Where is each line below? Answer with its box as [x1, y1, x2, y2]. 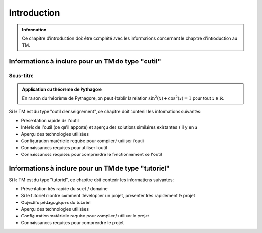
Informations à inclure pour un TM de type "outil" [9, 57, 161, 65]
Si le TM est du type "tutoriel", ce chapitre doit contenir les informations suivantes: [9, 177, 174, 183]
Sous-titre [9, 72, 34, 79]
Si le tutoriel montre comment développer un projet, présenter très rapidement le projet [21, 193, 195, 199]
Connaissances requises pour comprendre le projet [21, 219, 124, 225]
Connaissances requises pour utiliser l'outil [21, 145, 107, 151]
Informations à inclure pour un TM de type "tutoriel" [9, 164, 170, 172]
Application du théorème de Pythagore [22, 86, 102, 92]
